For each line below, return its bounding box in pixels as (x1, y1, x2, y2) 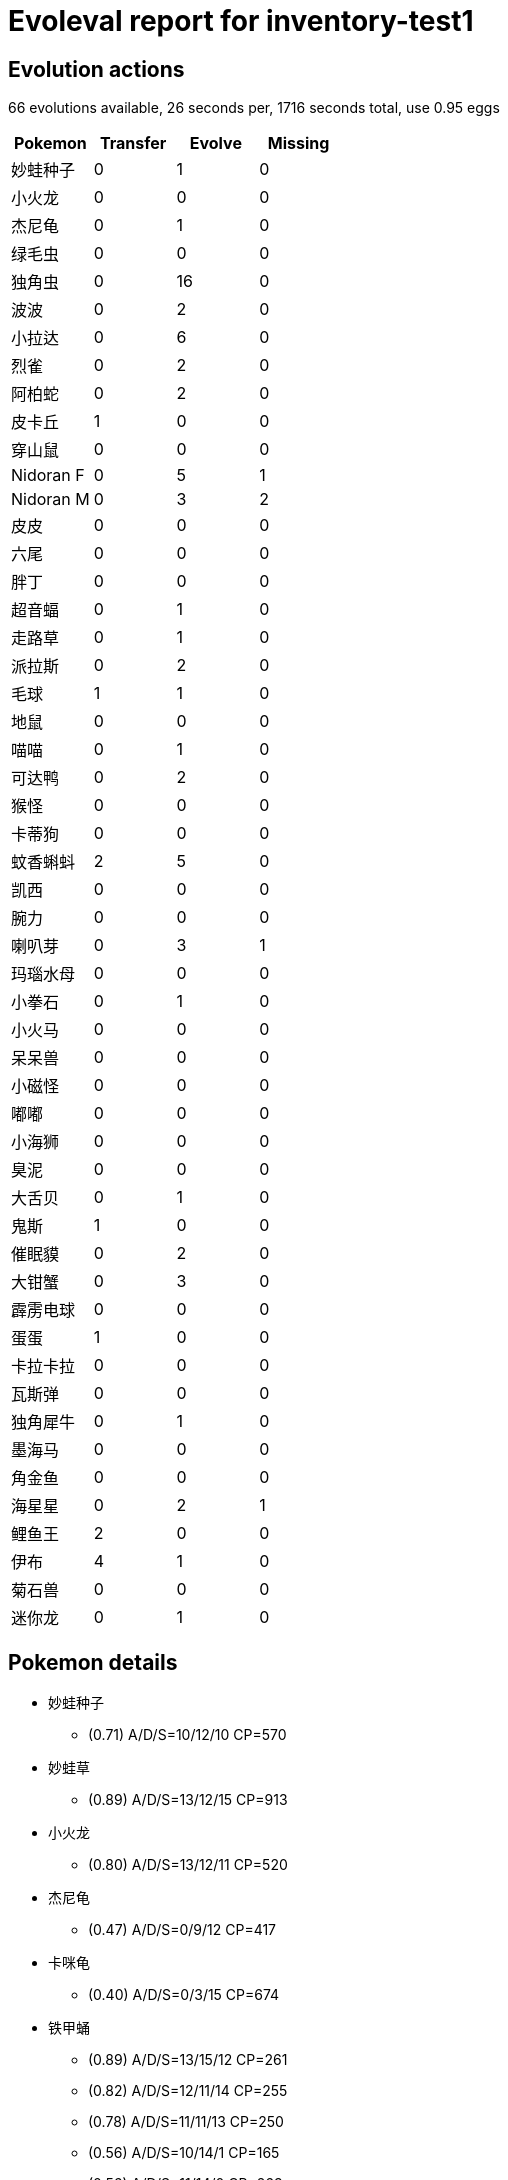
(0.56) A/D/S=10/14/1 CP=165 (88, 2144, 280, 2162)
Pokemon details (8, 1649, 178, 1675)
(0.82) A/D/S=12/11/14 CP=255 (88, 2082, 288, 2100)
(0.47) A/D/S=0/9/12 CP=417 (88, 1921, 277, 1939)
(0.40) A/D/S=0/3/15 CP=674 (88, 1986, 280, 2004)
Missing (267, 133, 330, 154)
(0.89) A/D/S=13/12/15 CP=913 (88, 1791, 288, 1809)
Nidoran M (11, 489, 90, 510)
